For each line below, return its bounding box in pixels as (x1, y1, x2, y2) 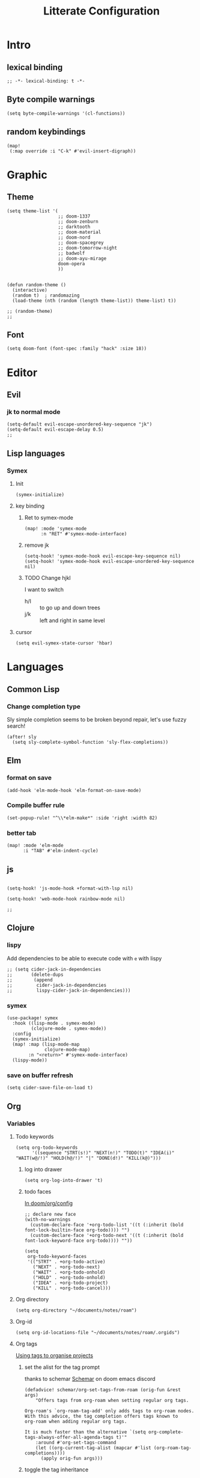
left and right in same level (39, 617, 105, 624)
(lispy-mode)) (12, 1057, 47, 1063)
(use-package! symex (7, 1014, 59, 1021)
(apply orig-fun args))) (40, 1455, 103, 1461)
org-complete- (148, 1429, 184, 1435)
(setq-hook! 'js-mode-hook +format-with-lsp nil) (7, 885, 134, 892)
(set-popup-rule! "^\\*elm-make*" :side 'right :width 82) (7, 815, 158, 821)
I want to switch (24, 586, 64, 593)
